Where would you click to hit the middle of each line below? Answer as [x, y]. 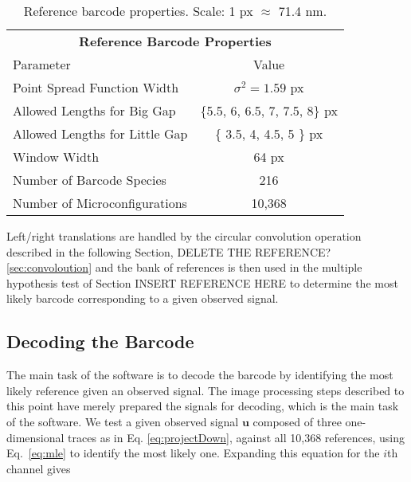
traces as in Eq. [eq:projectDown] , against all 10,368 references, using [236, 437]
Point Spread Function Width [96, 87]
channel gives [39, 468]
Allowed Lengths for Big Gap [94, 110]
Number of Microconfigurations [100, 203]
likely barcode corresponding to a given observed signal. [143, 298]
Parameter [42, 64]
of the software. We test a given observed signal [123, 421]
